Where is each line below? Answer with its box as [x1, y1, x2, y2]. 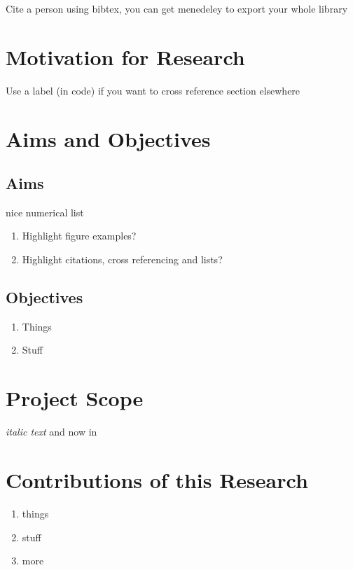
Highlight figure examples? [22, 228, 137, 243]
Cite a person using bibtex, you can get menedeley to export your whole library [6, 1, 348, 15]
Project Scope [6, 384, 144, 412]
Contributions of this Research [6, 465, 308, 494]
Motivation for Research [6, 42, 245, 71]
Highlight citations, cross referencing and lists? [22, 252, 223, 267]
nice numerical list [6, 204, 84, 219]
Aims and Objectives [6, 124, 211, 153]
